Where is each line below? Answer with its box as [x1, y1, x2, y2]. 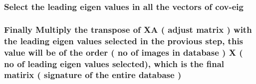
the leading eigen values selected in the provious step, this [4, 34, 244, 47]
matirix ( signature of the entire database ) [4, 69, 182, 81]
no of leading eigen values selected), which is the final [4, 57, 225, 70]
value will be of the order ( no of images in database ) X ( [4, 46, 243, 58]
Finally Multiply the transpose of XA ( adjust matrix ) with [4, 23, 252, 35]
